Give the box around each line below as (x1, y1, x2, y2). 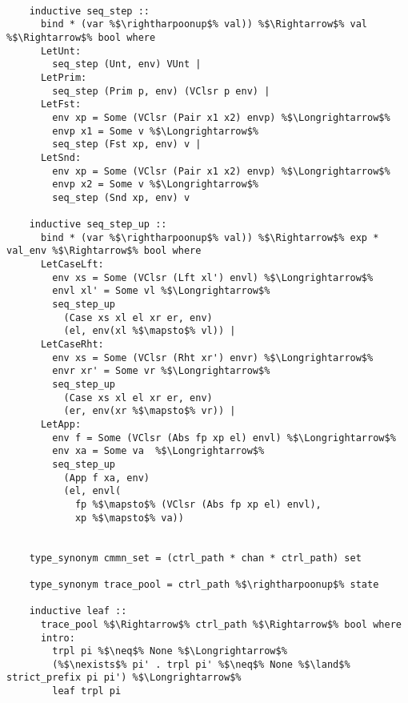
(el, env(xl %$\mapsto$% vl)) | (63, 325, 236, 337)
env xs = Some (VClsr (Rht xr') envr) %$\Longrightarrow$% (52, 351, 374, 364)
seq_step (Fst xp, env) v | (52, 139, 202, 151)
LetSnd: (40, 151, 82, 163)
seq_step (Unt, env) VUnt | (52, 58, 202, 70)
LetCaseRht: (40, 339, 104, 351)
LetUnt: (40, 45, 82, 57)
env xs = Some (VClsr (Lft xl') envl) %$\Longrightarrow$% (52, 271, 374, 283)
